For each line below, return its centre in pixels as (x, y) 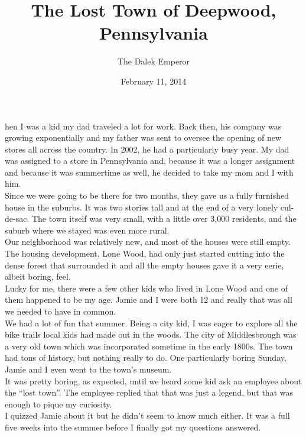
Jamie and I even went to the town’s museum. (88, 369)
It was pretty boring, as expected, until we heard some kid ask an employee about (153, 381)
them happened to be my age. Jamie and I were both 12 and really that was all (149, 300)
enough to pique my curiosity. (58, 404)
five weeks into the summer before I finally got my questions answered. (133, 427)
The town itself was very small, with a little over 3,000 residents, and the (164, 218)
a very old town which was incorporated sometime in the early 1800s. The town (149, 346)
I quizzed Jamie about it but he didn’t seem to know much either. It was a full (147, 415)
